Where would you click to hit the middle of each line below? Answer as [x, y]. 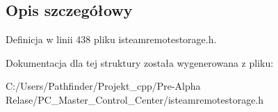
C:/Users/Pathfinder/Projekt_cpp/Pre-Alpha [103, 86]
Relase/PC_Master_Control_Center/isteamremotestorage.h [135, 99]
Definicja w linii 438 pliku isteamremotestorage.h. [111, 39]
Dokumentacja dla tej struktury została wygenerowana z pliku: [140, 62]
